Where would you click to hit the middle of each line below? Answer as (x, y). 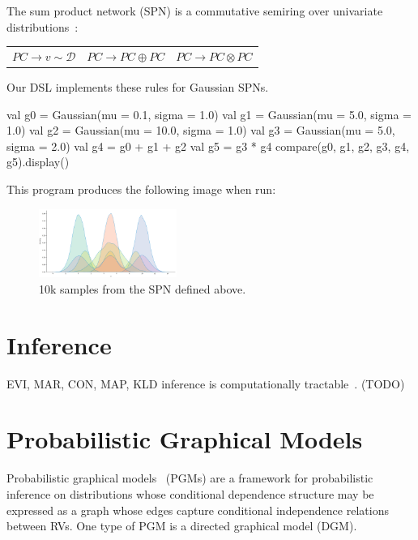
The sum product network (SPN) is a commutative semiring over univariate (195, 11)
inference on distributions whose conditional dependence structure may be (190, 494)
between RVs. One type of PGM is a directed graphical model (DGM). (182, 526)
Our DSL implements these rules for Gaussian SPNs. (138, 87)
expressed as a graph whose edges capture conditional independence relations (198, 510)
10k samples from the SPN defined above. (143, 288)
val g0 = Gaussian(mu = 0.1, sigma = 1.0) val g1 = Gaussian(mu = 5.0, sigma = (209, 114)
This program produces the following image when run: (141, 189)
